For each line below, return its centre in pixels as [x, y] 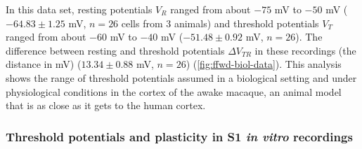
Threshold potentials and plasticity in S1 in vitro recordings [179, 136]
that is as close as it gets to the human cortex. [106, 105]
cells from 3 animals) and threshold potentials [220, 23]
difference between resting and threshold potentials [115, 50]
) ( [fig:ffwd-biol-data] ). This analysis [264, 64]
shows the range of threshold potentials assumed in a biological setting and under [181, 77]
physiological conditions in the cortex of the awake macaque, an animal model [174, 91]
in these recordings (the [305, 50]
